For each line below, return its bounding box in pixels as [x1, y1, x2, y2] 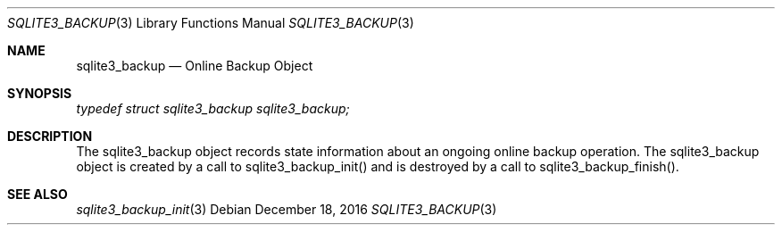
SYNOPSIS [7, 86, 72, 101]
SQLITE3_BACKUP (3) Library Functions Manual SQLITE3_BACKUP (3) [7, 15, 414, 30]
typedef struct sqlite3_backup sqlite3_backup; [76, 101, 350, 116]
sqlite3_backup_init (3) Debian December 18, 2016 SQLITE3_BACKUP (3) [76, 202, 497, 217]
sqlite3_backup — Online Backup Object [76, 58, 313, 73]
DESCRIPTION [7, 128, 93, 144]
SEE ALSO [7, 186, 68, 202]
